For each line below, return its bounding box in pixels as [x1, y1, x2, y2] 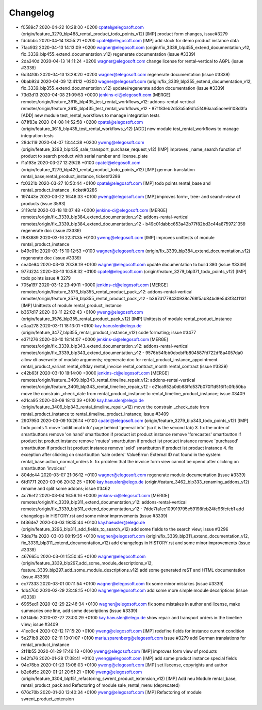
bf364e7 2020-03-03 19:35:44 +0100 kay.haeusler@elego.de [21, 519, 145, 526]
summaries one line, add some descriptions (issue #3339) [21, 608, 138, 613]
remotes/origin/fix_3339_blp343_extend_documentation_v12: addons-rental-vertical [21, 343, 189, 349]
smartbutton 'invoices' [21, 465, 66, 471]
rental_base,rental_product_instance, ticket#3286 [21, 174, 121, 179]
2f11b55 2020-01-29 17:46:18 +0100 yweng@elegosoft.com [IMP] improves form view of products [21, 648, 217, 654]
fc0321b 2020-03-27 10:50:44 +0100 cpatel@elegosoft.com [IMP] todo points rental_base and [21, 180, 211, 186]
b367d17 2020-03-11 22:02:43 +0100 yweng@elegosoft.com [21, 309, 143, 315]
